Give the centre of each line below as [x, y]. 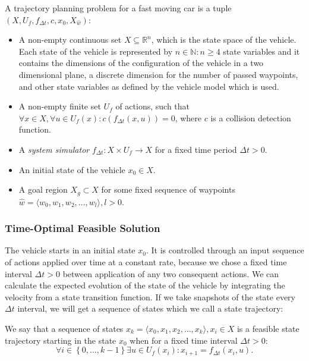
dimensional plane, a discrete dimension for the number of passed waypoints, [158, 74]
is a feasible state [268, 328]
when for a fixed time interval [184, 340]
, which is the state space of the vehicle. [224, 40]
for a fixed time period [196, 149]
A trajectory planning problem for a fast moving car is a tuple [118, 8]
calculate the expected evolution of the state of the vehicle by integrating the [145, 285]
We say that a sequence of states [64, 328]
